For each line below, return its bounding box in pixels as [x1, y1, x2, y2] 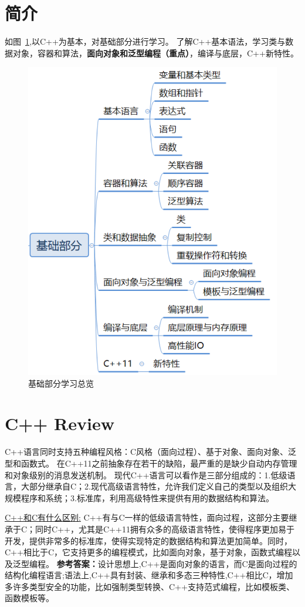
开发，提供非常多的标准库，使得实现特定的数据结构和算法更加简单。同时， [5, 534, 292, 546]
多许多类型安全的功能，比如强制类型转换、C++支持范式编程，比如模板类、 [5, 580, 294, 592]
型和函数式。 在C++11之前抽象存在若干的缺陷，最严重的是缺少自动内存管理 [5, 457, 297, 469]
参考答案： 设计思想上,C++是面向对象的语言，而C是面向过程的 [56, 557, 297, 569]
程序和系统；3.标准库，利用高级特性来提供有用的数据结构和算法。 [21, 491, 274, 504]
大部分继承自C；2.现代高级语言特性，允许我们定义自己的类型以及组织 [21, 480, 288, 492]
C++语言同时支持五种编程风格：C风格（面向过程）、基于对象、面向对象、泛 [5, 445, 296, 458]
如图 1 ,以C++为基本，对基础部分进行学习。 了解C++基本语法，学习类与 [5, 35, 286, 48]
